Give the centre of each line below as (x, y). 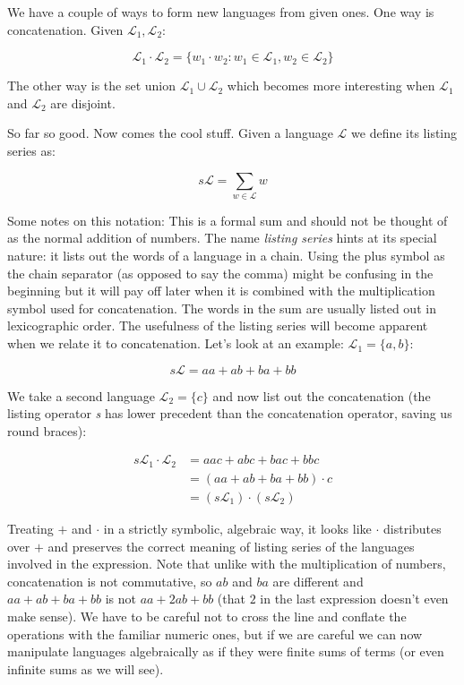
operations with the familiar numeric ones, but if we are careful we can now (215, 634)
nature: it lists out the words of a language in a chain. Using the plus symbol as (226, 256)
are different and (318, 581)
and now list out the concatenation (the (322, 395)
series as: (31, 150)
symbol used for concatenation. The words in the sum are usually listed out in (222, 308)
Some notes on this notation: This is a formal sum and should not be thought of (228, 220)
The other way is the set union (92, 86)
